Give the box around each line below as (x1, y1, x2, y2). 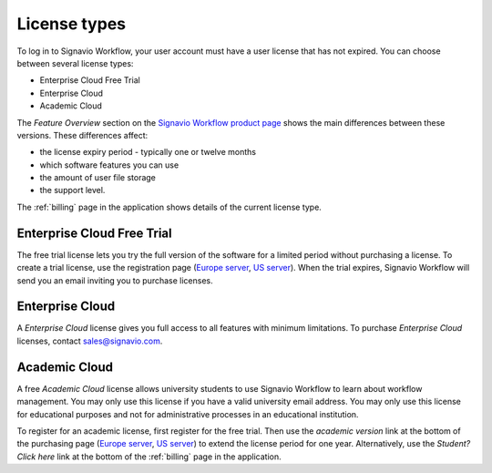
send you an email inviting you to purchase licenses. (16, 274, 213, 286)
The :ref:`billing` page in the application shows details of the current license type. (16, 201, 323, 212)
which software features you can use (39, 159, 179, 170)
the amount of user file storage (39, 172, 157, 183)
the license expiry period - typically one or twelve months (39, 147, 257, 158)
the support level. (39, 185, 106, 196)
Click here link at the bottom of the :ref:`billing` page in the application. (16, 451, 282, 462)
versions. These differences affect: (16, 129, 149, 140)
